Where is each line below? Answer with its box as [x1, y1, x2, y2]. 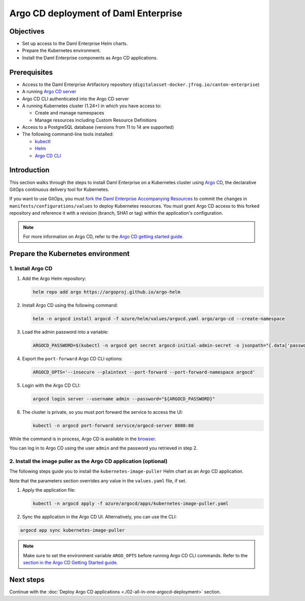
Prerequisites [9, 68, 53, 76]
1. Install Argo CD [9, 265, 53, 272]
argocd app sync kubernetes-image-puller [20, 527, 125, 533]
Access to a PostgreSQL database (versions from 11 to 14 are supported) [22, 124, 174, 130]
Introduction [9, 166, 50, 175]
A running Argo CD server [22, 89, 76, 95]
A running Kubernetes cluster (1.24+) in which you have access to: [22, 102, 162, 109]
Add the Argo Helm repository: [22, 275, 86, 282]
